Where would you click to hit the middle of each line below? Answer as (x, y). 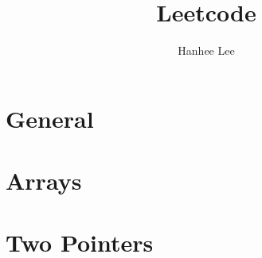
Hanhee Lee (206, 50)
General (50, 118)
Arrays (44, 181)
